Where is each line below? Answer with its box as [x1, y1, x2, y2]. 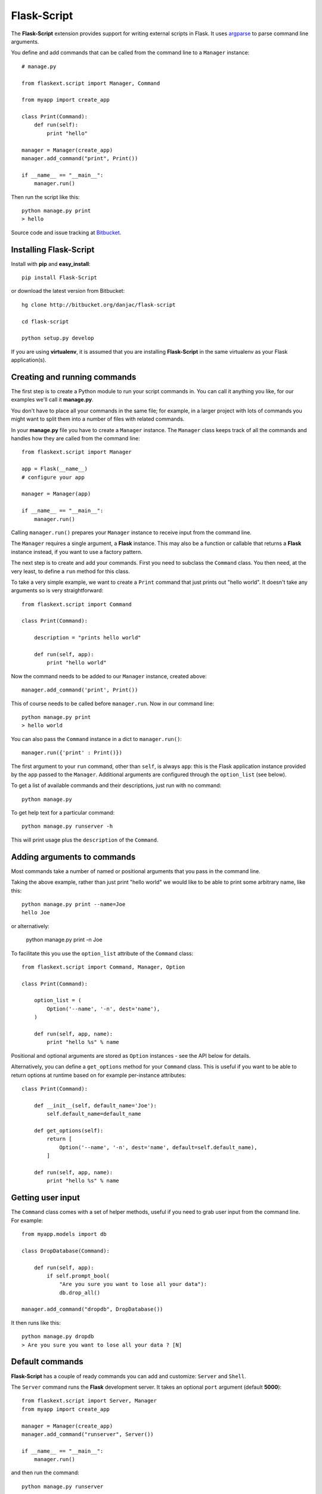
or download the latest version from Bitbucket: [11, 287, 125, 295]
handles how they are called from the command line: [11, 435, 140, 442]
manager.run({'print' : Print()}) [21, 749, 122, 756]
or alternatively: [11, 922, 50, 929]
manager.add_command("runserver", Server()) [21, 1431, 154, 1437]
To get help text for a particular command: [11, 809, 115, 816]
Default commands [11, 1357, 83, 1367]
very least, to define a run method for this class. [11, 568, 131, 575]
